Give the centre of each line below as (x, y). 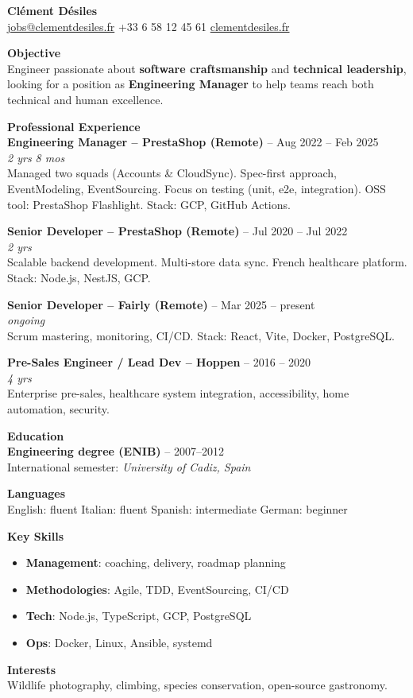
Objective (34, 53)
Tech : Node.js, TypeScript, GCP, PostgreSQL (139, 616)
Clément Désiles (52, 10)
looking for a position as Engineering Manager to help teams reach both (191, 84)
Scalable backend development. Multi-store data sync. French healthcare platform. (207, 262)
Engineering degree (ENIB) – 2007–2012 (116, 451)
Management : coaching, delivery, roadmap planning (156, 562)
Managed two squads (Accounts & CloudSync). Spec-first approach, (172, 173)
